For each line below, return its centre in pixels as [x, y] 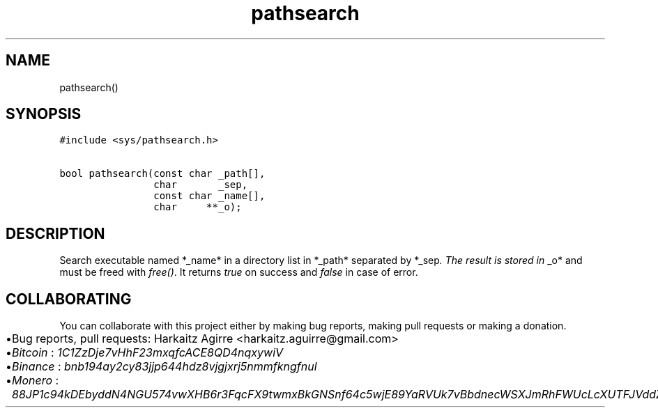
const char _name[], [209, 196]
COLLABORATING [69, 299]
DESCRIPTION [55, 233]
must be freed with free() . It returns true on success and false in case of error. [239, 272]
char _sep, [201, 185]
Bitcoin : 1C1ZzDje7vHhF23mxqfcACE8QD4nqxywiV [148, 353]
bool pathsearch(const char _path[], [162, 174]
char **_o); [198, 207]
